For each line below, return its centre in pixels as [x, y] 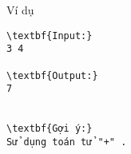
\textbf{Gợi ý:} [50, 129]
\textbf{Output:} [52, 75]
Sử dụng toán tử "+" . [67, 142]
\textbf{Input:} [50, 36]
